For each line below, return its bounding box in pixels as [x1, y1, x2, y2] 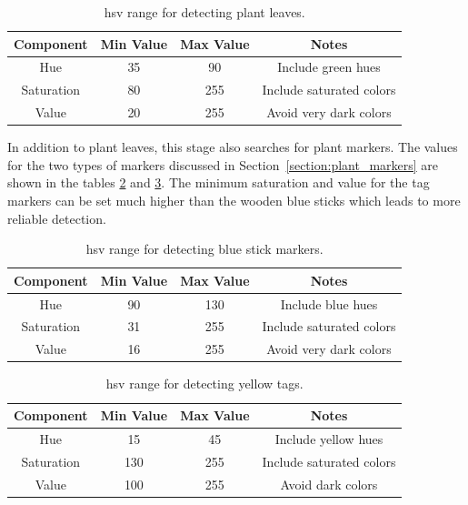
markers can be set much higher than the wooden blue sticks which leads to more [7, 191, 461, 209]
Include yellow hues [274, 429, 383, 448]
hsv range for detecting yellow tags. [105, 374, 304, 393]
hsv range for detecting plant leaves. [104, 3, 305, 21]
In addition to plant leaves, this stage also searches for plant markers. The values [7, 137, 458, 157]
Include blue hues [280, 294, 378, 313]
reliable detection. [7, 208, 106, 227]
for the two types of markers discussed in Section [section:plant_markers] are [7, 155, 439, 174]
